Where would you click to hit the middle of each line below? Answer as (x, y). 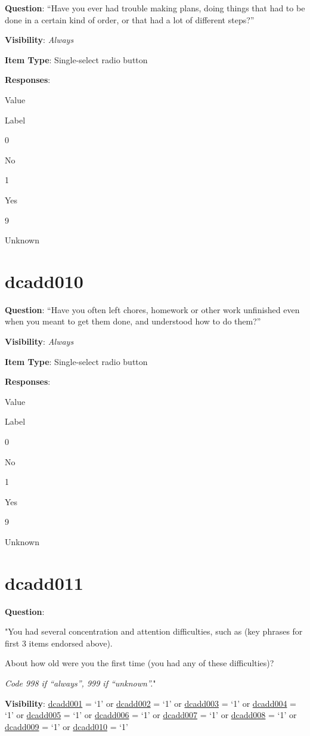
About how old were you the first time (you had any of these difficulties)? (139, 663)
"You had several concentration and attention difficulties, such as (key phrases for (154, 631)
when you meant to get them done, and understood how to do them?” (133, 321)
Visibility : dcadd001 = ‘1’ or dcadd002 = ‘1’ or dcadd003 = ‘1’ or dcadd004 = (151, 703)
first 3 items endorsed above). (59, 643)
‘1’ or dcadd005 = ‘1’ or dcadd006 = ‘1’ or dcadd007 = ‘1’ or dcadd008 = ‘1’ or (151, 715)
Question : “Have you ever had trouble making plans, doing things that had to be (155, 8)
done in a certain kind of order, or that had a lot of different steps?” (130, 19)
